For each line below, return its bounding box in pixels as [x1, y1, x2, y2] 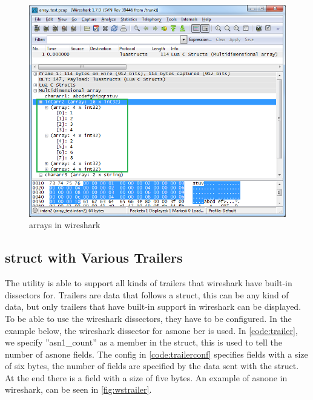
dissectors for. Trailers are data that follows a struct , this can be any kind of [5, 288, 289, 301]
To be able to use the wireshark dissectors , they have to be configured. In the [5, 312, 292, 324]
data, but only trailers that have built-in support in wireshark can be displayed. [5, 300, 301, 313]
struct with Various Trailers [5, 248, 183, 267]
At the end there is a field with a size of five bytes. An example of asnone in [5, 371, 288, 384]
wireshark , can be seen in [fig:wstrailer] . [5, 383, 152, 396]
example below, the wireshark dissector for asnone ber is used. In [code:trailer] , [5, 324, 298, 336]
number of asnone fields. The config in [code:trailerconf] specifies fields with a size [5, 347, 308, 360]
